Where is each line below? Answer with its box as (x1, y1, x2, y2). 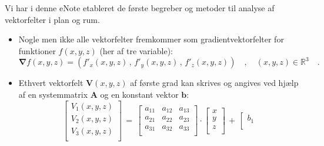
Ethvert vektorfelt (18, 77, 83, 89)
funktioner (18, 44, 56, 57)
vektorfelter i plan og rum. (5, 13, 100, 25)
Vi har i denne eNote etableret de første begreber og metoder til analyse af (5, 2, 275, 14)
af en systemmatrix (18, 88, 88, 100)
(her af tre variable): (99, 44, 173, 57)
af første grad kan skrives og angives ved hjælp (130, 77, 299, 89)
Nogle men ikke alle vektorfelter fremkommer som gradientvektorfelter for (18, 33, 284, 45)
